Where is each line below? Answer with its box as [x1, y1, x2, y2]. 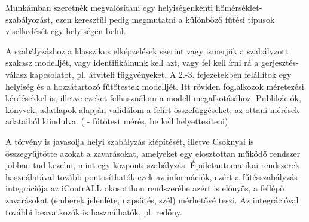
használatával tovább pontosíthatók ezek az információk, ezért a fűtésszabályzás [5, 170, 298, 183]
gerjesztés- [261, 56, 299, 69]
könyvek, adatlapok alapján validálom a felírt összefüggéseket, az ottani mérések [5, 103, 299, 115]
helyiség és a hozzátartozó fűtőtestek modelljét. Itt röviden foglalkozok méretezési [5, 80, 304, 92]
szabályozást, [5, 13, 53, 25]
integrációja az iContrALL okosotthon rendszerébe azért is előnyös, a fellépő [5, 182, 284, 194]
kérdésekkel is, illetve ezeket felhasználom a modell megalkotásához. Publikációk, [5, 92, 301, 104]
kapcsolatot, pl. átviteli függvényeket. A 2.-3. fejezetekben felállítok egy [29, 68, 292, 80]
